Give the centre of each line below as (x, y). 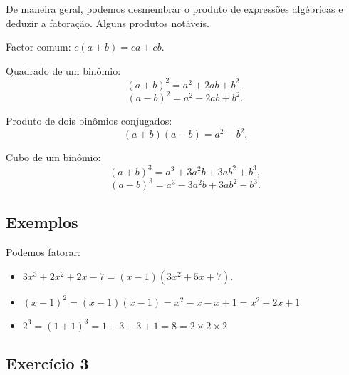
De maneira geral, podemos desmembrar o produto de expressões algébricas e (174, 9)
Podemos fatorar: (43, 252)
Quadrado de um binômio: (63, 70)
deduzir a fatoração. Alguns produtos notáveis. (108, 22)
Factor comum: (38, 47)
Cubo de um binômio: (53, 157)
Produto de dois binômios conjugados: (89, 121)
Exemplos (42, 222)
